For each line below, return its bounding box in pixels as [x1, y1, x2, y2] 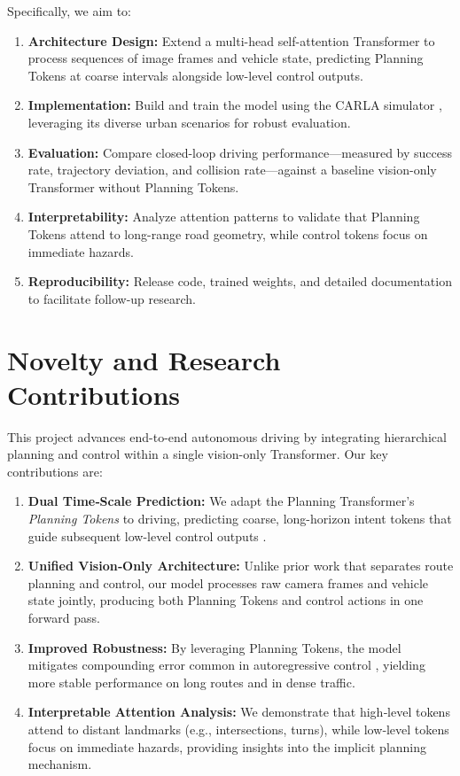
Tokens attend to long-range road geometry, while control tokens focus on [27, 224, 428, 243]
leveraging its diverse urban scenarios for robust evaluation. [27, 113, 351, 131]
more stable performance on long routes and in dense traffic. [27, 672, 355, 691]
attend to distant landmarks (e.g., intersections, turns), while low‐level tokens [27, 719, 449, 738]
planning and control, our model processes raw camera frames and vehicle [27, 573, 429, 592]
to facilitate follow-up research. [27, 289, 196, 307]
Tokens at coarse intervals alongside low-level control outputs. [27, 66, 363, 84]
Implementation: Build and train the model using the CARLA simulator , [27, 96, 442, 114]
